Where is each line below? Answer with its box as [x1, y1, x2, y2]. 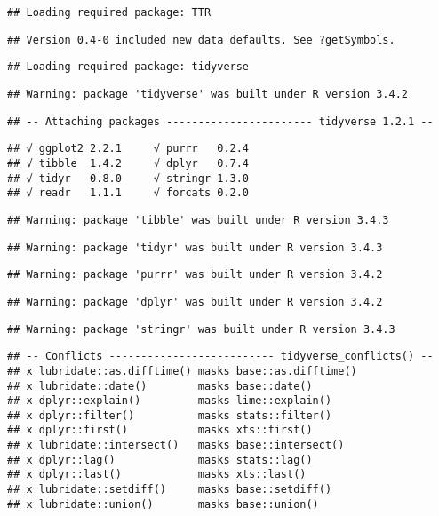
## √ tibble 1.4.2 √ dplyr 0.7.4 [7, 156, 250, 170]
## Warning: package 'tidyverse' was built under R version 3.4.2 [7, 87, 409, 100]
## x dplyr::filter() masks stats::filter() [7, 409, 332, 422]
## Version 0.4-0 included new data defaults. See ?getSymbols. [7, 33, 395, 46]
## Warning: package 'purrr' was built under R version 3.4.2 [7, 268, 383, 282]
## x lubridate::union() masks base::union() [7, 497, 319, 511]
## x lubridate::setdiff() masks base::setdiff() [7, 483, 332, 496]
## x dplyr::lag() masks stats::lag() [7, 453, 313, 466]
